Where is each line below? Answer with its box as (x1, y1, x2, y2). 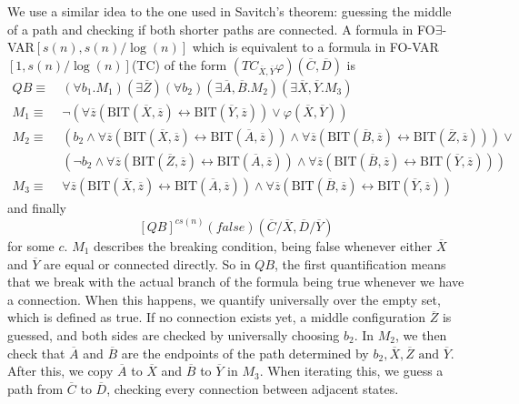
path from (7, 379, 64, 398)
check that (7, 343, 65, 362)
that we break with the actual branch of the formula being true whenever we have (7, 272, 464, 291)
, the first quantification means (274, 254, 446, 273)
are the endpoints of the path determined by (121, 343, 369, 362)
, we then (395, 325, 447, 344)
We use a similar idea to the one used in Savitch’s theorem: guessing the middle (7, 2, 452, 20)
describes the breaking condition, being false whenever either (94, 236, 433, 255)
